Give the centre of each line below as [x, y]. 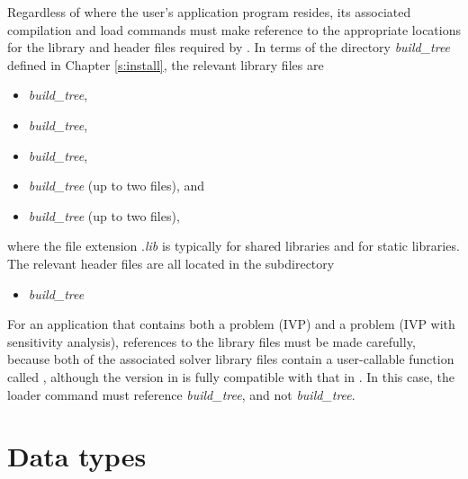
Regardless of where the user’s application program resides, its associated [209, 12]
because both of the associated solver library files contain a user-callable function [231, 359]
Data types [77, 456]
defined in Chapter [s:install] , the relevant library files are [166, 64]
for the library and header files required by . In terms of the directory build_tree [229, 47]
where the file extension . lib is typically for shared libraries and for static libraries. [234, 246]
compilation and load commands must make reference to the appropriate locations [234, 29]
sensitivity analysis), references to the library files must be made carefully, [211, 341]
